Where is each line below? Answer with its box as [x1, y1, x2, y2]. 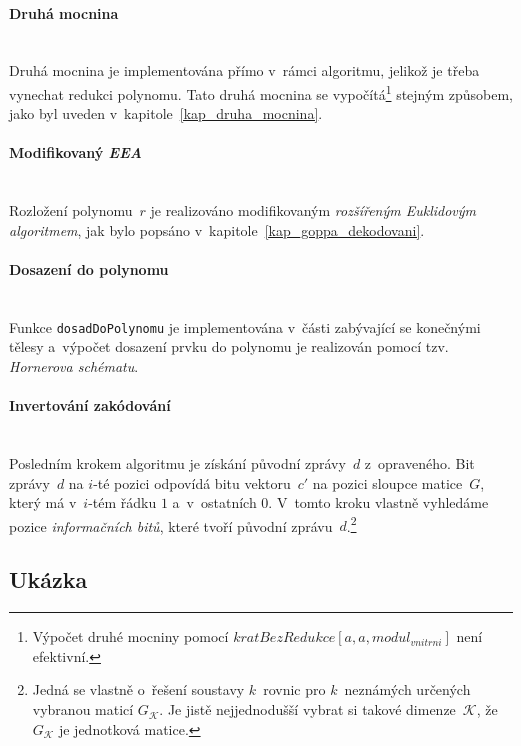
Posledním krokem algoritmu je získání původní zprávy [9, 453, 346, 474]
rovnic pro [263, 679, 326, 700]
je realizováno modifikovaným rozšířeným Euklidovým [150, 200, 477, 221]
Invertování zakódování [9, 395, 171, 416]
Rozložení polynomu [9, 200, 133, 221]
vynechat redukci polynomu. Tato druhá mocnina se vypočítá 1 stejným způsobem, [9, 80, 513, 104]
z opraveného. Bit [364, 453, 475, 474]
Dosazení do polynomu [9, 259, 169, 279]
